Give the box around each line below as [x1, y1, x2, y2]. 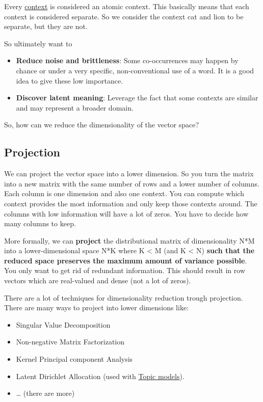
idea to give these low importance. [16, 75, 123, 86]
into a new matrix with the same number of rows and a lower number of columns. [4, 178, 259, 189]
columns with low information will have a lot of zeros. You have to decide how [4, 208, 249, 219]
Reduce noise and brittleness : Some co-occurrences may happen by [16, 55, 239, 66]
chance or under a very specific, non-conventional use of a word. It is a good [16, 65, 254, 75]
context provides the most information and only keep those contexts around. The [4, 198, 257, 208]
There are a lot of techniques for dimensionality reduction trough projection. [4, 292, 243, 303]
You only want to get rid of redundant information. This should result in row [4, 265, 245, 276]
